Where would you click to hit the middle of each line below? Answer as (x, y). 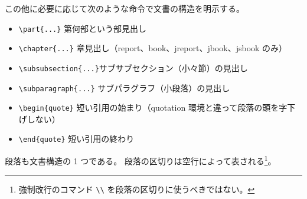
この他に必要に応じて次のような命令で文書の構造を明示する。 (125, 8)
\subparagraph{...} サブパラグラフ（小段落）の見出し (124, 87)
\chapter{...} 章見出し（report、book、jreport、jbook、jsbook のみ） (153, 48)
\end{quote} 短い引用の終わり (76, 139)
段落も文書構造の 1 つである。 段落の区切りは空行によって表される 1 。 (141, 160)
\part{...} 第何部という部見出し (83, 28)
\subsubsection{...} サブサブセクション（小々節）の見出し (133, 67)
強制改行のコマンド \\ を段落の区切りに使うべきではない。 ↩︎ (137, 189)
